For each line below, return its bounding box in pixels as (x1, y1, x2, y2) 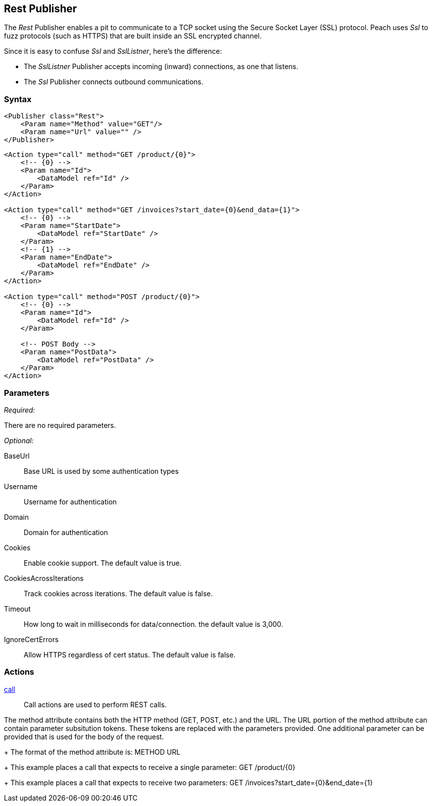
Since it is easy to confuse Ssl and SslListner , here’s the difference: (4, 47, 222, 56)
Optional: (4, 436, 34, 445)
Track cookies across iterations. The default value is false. (24, 589, 213, 598)
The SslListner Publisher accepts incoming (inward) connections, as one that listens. (24, 62, 298, 71)
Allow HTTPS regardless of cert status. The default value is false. (24, 650, 236, 659)
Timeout (4, 604, 31, 613)
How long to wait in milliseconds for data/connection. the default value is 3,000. (24, 619, 283, 628)
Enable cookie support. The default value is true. (24, 558, 182, 567)
